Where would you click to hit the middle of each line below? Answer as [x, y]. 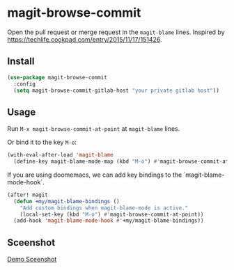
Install [21, 62]
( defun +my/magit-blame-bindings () [67, 201]
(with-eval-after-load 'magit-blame [60, 155]
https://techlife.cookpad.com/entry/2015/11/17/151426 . [85, 39]
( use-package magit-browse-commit [57, 77]
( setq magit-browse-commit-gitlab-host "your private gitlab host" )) [116, 90]
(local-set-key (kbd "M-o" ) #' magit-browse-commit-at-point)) [112, 214]
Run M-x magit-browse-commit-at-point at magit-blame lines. [94, 129]
